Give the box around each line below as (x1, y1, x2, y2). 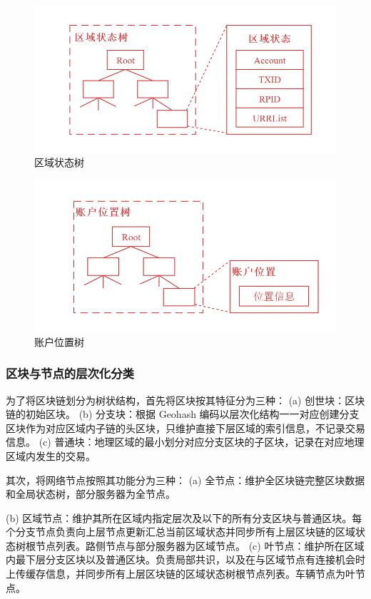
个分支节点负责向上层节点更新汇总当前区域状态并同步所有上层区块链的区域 (6, 524, 355, 539)
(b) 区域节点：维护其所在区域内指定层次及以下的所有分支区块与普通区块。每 (6, 510, 362, 525)
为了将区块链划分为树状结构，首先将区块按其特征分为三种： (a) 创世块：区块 (6, 392, 365, 407)
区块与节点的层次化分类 (6, 364, 134, 382)
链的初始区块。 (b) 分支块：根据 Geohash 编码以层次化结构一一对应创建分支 (6, 406, 360, 421)
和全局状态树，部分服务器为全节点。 (6, 486, 176, 501)
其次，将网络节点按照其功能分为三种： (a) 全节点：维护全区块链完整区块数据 (6, 472, 365, 487)
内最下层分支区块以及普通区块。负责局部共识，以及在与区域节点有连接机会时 (6, 552, 365, 567)
